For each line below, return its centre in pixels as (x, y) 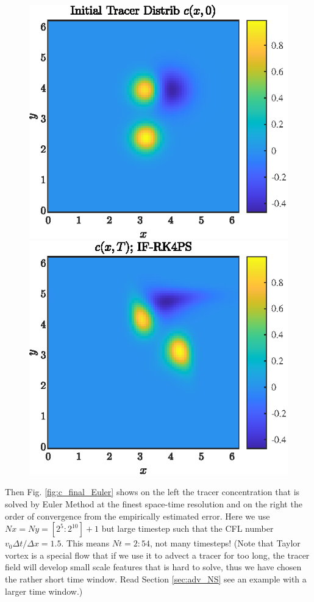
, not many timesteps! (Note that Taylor (225, 543)
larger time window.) (44, 591)
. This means (85, 543)
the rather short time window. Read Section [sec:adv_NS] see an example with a (156, 579)
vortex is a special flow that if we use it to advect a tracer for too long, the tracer (157, 555)
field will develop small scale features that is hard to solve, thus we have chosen (153, 567)
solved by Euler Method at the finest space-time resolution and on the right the (154, 504)
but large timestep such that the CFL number (187, 528)
